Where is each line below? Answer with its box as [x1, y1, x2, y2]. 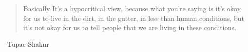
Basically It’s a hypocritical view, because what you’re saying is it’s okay [23, 3, 241, 13]
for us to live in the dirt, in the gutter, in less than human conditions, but [23, 13, 244, 23]
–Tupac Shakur [4, 38, 49, 49]
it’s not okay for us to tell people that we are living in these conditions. [23, 22, 236, 33]
